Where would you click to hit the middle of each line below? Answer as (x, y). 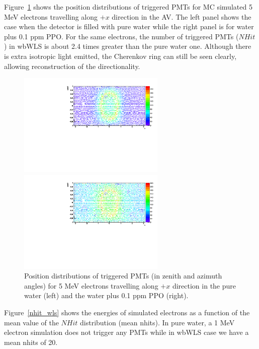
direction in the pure (204, 285)
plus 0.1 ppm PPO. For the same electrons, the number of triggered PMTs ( (121, 36)
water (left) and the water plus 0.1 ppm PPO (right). (106, 295)
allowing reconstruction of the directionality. (72, 66)
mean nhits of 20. (31, 342)
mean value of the (31, 322)
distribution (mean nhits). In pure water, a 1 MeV (157, 322)
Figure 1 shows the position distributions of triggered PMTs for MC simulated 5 (128, 7)
